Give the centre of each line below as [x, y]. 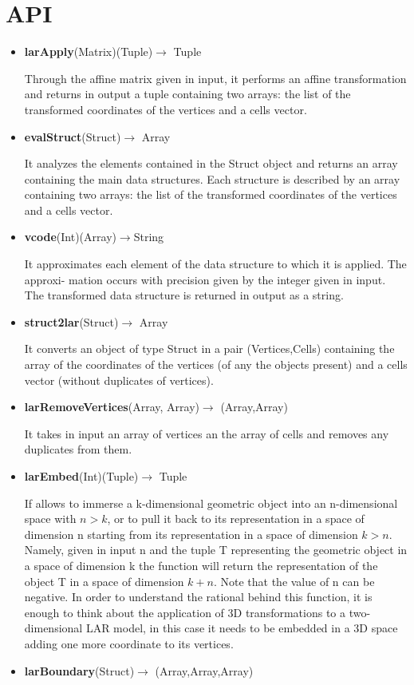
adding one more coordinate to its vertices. [129, 643]
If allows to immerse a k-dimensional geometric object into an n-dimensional [211, 503]
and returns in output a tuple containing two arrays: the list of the [187, 94]
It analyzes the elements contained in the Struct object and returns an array [211, 163]
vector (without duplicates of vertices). [119, 380]
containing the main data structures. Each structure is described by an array [212, 178]
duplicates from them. [78, 449]
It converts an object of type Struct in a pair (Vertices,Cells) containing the [209, 348]
